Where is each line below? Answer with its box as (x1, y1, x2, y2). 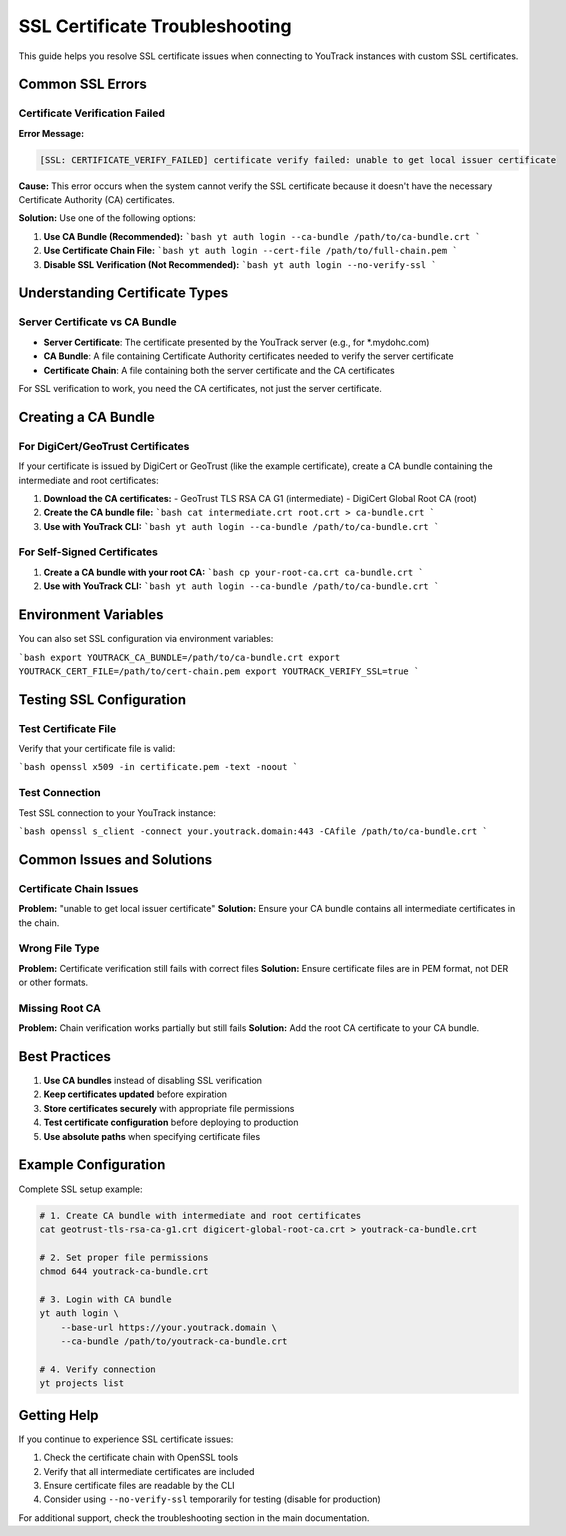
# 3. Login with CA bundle (39, 1293, 172, 1305)
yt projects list (39, 1378, 125, 1389)
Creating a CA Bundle (18, 408, 155, 425)
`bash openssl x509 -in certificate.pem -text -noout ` (18, 761, 299, 773)
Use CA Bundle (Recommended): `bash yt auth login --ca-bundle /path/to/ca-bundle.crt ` (43, 230, 481, 242)
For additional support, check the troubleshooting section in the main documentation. (18, 1511, 370, 1524)
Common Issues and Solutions (18, 851, 213, 868)
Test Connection (18, 786, 101, 800)
